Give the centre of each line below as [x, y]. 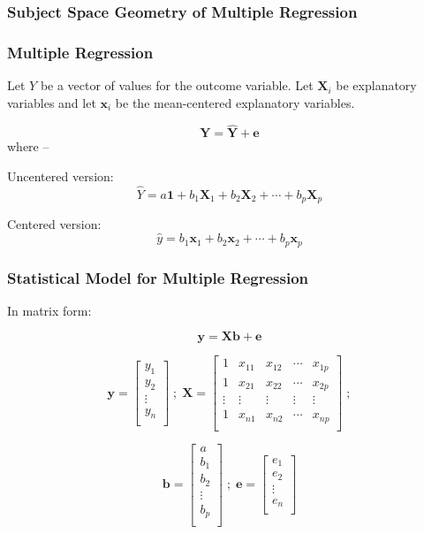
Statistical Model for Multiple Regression [158, 277]
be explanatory [376, 85]
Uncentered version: [61, 176]
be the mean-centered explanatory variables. [235, 102]
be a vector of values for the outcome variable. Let [177, 85]
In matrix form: [49, 310]
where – [28, 146]
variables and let [52, 102]
